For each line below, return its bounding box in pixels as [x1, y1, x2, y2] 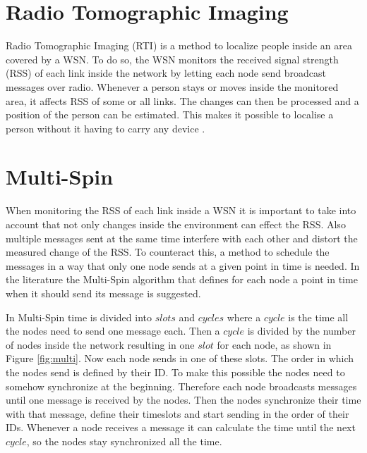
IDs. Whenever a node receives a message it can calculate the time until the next [6, 420, 356, 435]
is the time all [288, 309, 349, 324]
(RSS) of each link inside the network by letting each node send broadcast [6, 66, 326, 80]
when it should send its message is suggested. [6, 285, 201, 300]
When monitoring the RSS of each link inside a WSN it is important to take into [6, 203, 356, 218]
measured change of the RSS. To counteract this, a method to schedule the [6, 244, 330, 259]
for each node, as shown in [217, 337, 332, 352]
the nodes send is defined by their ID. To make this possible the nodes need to [6, 364, 345, 379]
